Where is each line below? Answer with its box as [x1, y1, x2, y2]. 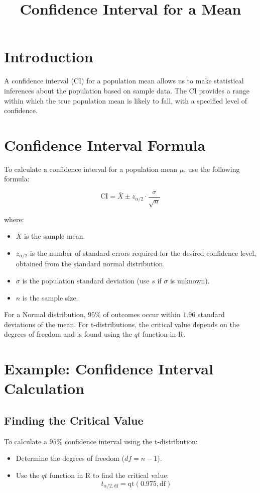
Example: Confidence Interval [4, 358, 213, 379]
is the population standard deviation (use [22, 275, 150, 286]
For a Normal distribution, [4, 309, 86, 320]
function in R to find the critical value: [49, 469, 169, 480]
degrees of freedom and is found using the [4, 329, 133, 339]
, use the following [184, 163, 240, 174]
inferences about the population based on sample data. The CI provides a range [4, 85, 249, 95]
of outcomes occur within [103, 309, 181, 320]
